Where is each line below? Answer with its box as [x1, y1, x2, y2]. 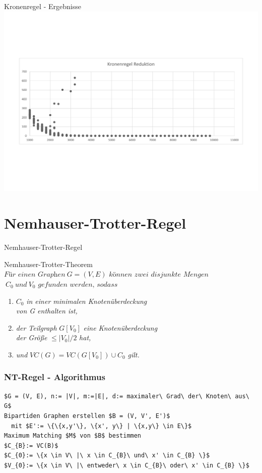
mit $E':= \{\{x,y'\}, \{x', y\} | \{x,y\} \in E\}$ [11, 422, 192, 430]
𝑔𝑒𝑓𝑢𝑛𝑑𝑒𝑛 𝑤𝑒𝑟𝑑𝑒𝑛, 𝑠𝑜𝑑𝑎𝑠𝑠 [38, 281, 118, 288]
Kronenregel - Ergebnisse [4, 1, 81, 11]
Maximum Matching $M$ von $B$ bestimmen [4, 432, 142, 440]
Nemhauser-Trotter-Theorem [4, 258, 93, 269]
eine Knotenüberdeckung [83, 322, 158, 333]
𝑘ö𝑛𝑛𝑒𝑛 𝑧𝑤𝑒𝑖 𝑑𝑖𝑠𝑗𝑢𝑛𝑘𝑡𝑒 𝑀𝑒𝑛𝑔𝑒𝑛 [109, 271, 209, 279]
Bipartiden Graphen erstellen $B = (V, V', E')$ [4, 412, 170, 419]
